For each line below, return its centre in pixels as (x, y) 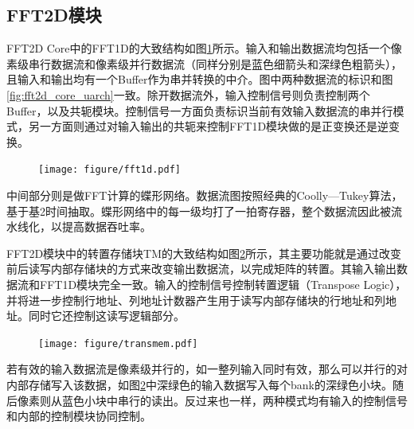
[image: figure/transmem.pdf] (118, 343)
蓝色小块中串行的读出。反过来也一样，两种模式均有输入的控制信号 (234, 400)
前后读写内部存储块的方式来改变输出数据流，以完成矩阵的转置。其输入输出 (201, 269)
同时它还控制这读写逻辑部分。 (106, 316)
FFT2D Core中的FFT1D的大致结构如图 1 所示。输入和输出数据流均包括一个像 (204, 48)
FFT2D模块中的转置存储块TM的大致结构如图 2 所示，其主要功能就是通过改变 (204, 253)
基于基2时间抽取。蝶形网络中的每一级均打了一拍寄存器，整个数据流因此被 (199, 211)
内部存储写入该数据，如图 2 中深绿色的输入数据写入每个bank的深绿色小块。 (199, 385)
